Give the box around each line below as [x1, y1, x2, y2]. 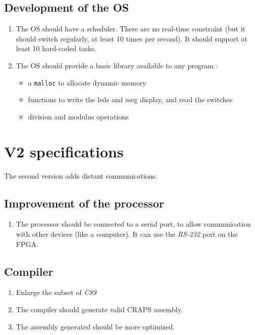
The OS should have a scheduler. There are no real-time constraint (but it [16, 23, 246, 34]
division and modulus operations [28, 111, 129, 121]
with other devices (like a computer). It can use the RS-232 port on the [16, 228, 238, 239]
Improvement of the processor [4, 195, 164, 211]
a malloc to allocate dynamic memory [28, 77, 146, 88]
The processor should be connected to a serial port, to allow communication [16, 219, 251, 229]
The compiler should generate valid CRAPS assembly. [16, 304, 183, 314]
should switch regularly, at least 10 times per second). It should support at [16, 33, 247, 44]
